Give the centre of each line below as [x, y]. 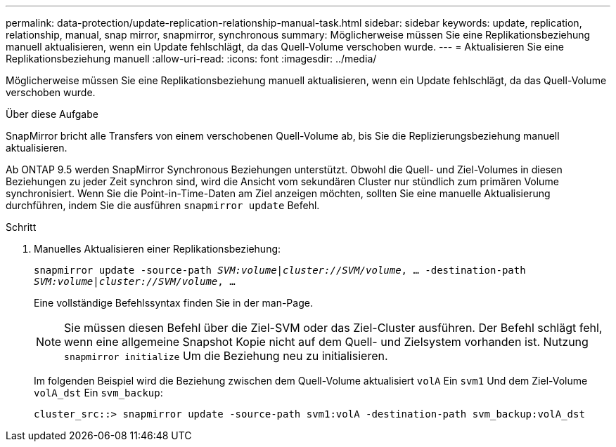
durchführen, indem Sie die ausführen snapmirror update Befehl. [163, 205]
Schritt [21, 227]
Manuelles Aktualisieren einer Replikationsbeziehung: [158, 249]
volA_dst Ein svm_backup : [98, 393]
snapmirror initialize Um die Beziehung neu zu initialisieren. [226, 356]
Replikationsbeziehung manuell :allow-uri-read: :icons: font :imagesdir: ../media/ [191, 59]
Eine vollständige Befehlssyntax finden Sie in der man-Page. [173, 303]
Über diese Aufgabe [52, 114]
